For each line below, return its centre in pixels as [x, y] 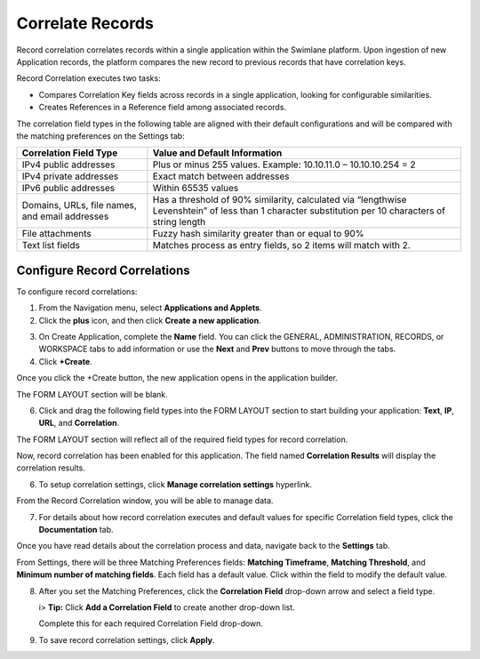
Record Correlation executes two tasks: [88, 78]
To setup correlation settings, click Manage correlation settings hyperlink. [176, 484]
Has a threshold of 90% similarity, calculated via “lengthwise [280, 200]
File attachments [57, 234]
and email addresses [65, 216]
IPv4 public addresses [68, 165]
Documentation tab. [76, 530]
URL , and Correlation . [79, 423]
